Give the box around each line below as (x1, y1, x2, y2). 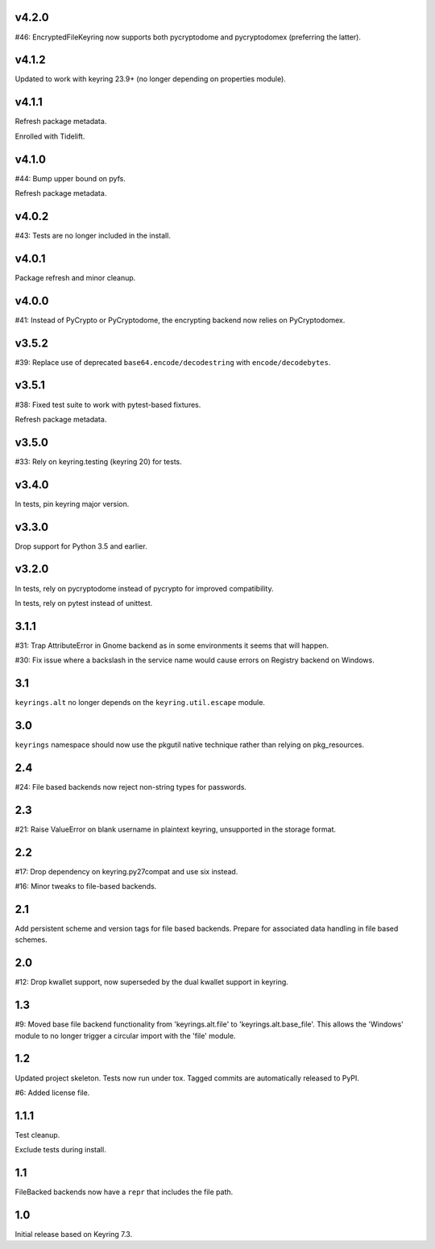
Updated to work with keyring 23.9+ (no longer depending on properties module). (14, 74, 286, 84)
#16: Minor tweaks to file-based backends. (14, 882, 157, 891)
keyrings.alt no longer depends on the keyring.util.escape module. (14, 698, 266, 707)
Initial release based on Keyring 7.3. (14, 1230, 133, 1239)
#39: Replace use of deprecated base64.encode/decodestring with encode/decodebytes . (14, 357, 331, 367)
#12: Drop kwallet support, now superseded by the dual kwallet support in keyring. (14, 977, 289, 987)
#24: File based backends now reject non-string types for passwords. (14, 782, 247, 791)
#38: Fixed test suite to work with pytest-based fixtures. (14, 400, 201, 409)
